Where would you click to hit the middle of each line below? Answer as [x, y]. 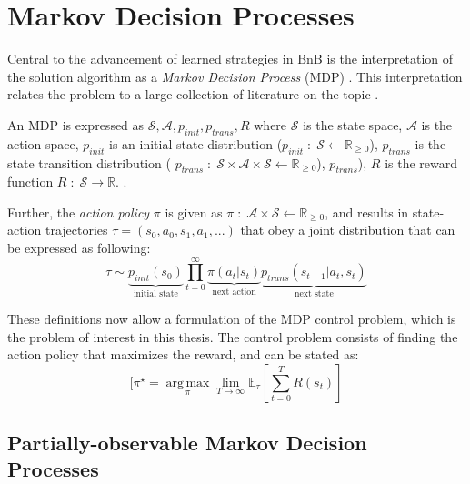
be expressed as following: [79, 248]
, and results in [367, 212]
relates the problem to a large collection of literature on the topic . [193, 94]
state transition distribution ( [90, 162]
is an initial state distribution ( [196, 143]
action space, [43, 143]
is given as [194, 212]
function [30, 181]
